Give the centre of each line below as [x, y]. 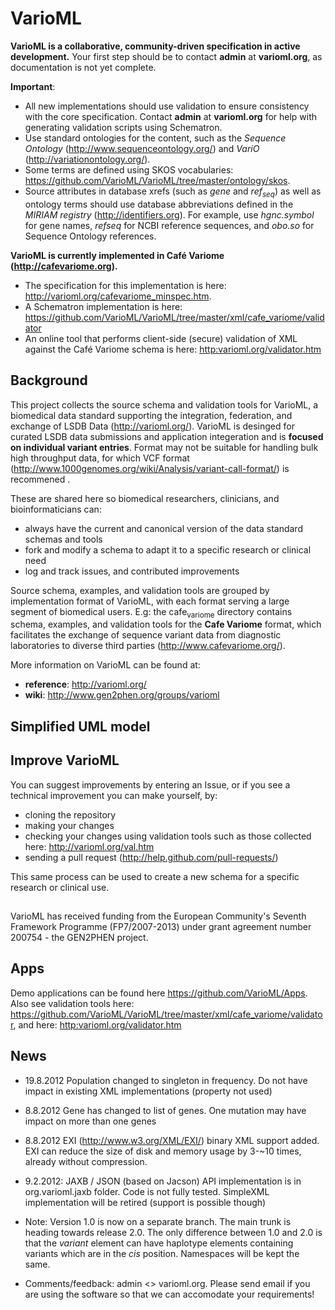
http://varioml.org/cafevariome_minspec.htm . [118, 296]
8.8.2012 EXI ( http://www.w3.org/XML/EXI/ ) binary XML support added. [172, 1140]
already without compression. [86, 1161]
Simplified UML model [80, 726]
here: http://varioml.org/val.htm [89, 846]
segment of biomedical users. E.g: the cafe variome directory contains [151, 612]
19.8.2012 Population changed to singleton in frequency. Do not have [166, 1080]
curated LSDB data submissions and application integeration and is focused [167, 436]
